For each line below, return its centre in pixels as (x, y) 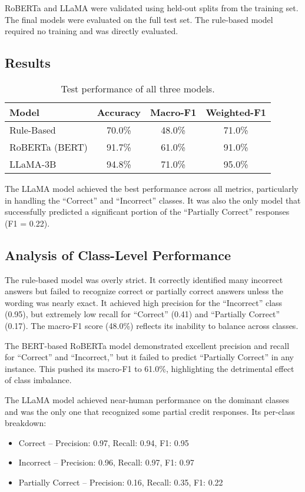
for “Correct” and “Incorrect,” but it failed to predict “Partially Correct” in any (149, 357)
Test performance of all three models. (138, 88)
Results (28, 63)
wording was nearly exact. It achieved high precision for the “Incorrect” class (144, 302)
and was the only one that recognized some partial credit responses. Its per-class (150, 411)
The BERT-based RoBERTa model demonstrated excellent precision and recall (147, 345)
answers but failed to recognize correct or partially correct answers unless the (144, 291)
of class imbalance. (38, 380)
